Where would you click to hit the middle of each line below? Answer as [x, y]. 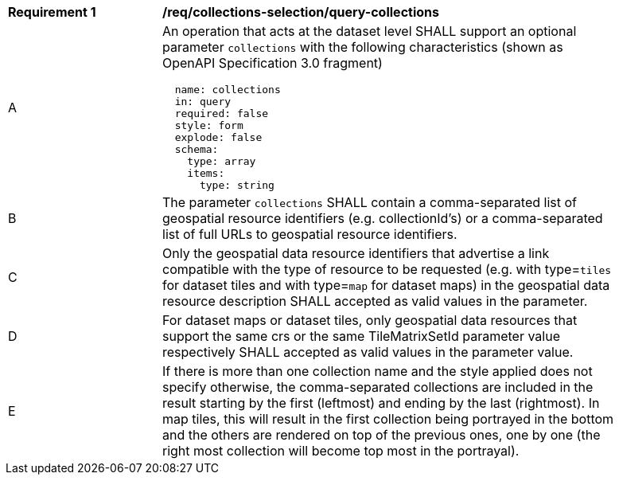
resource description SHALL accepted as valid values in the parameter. [375, 301]
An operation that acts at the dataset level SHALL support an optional [370, 31]
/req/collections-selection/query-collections [301, 12]
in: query [203, 102]
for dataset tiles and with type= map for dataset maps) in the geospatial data [386, 285]
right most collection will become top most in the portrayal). [341, 451]
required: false [222, 113]
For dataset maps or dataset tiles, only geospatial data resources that [370, 320]
